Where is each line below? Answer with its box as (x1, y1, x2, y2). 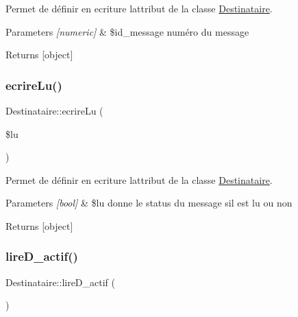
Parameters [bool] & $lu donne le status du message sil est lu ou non (5, 196, 293, 210)
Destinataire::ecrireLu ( (5, 104, 103, 117)
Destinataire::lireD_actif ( (5, 274, 116, 289)
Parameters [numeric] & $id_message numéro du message (5, 24, 249, 38)
